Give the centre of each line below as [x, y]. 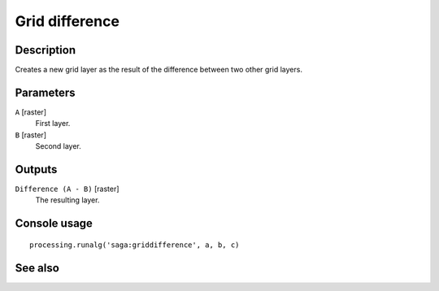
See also [37, 268]
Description [46, 50]
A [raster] [30, 112]
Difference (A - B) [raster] [67, 189]
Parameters [45, 92]
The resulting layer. [67, 200]
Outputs [36, 169]
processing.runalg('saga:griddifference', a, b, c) [135, 245]
